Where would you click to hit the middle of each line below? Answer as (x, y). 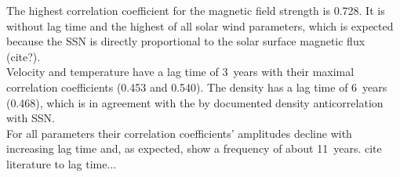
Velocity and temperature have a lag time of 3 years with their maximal (180, 72)
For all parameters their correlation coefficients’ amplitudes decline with (179, 133)
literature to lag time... (62, 163)
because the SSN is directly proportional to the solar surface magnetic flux (186, 41)
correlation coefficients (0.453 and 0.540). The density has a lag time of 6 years (197, 87)
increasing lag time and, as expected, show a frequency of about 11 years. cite (194, 148)
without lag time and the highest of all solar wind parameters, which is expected (200, 25)
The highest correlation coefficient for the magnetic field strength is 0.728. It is (196, 10)
